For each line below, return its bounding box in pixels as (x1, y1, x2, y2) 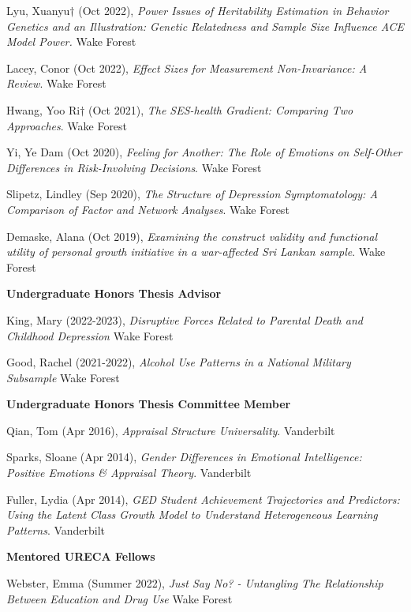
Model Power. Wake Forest (6, 33, 136, 50)
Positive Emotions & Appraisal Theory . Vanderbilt (6, 464, 252, 481)
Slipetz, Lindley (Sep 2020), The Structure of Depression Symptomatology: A (6, 186, 378, 202)
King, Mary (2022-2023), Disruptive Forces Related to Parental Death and (6, 311, 363, 328)
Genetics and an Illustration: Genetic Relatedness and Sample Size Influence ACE (6, 17, 404, 34)
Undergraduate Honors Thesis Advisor (6, 285, 222, 302)
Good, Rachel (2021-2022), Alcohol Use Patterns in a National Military (6, 354, 351, 370)
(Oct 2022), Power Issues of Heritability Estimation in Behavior (78, 2, 389, 18)
